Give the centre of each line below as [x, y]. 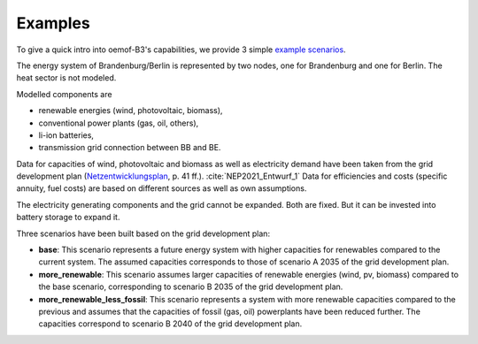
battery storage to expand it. [68, 218]
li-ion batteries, [66, 135]
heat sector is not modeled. [66, 78]
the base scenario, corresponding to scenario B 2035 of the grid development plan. [191, 287]
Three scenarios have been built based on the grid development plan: [143, 233]
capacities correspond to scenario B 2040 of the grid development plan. [170, 324]
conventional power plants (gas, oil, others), [119, 123]
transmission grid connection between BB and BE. [130, 148]
